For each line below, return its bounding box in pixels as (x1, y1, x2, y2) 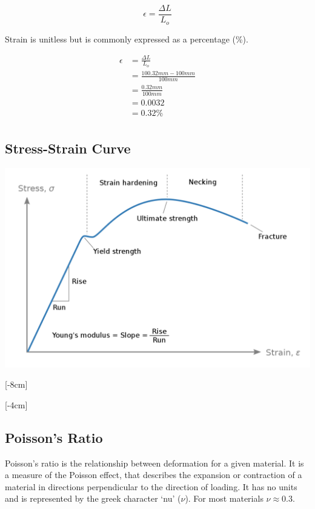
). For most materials (185, 492, 264, 505)
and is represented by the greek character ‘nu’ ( (5, 492, 181, 505)
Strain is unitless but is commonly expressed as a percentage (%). (5, 32, 248, 45)
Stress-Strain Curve (5, 139, 131, 158)
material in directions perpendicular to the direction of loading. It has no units (5, 480, 297, 493)
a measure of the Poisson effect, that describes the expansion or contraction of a (5, 468, 302, 481)
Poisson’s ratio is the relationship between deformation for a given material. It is (5, 456, 304, 469)
